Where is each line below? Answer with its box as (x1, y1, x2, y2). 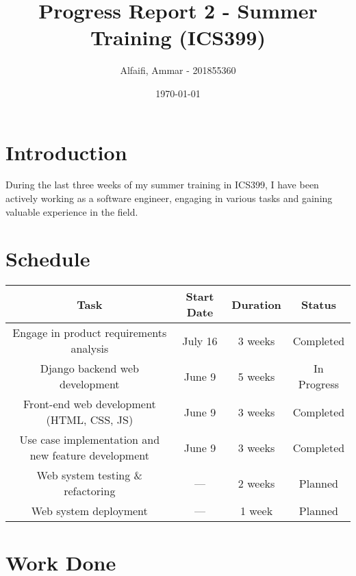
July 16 (182, 332, 218, 349)
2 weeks (238, 475, 275, 491)
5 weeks (238, 368, 275, 384)
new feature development (29, 447, 149, 464)
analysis (71, 340, 109, 357)
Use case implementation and (19, 431, 160, 448)
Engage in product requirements (12, 325, 167, 341)
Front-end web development (23, 396, 156, 412)
